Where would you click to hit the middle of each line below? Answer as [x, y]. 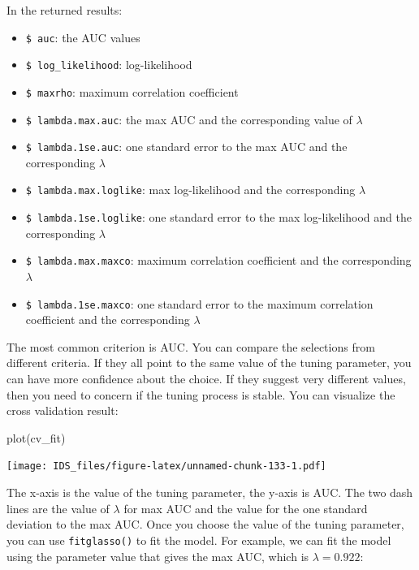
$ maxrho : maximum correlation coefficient [132, 91]
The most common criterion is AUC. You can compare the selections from [191, 346]
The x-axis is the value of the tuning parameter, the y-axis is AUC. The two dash [210, 492]
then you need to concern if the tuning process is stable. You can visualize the [201, 394]
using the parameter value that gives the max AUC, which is [158, 556]
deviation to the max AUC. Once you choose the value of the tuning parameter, [205, 524]
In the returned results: [65, 10]
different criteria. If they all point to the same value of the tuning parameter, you [209, 363]
